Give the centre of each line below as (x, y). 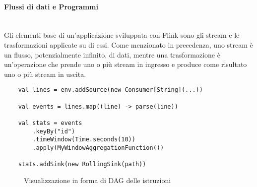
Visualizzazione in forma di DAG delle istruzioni (97, 180)
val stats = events (50, 123)
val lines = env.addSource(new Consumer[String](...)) (110, 90)
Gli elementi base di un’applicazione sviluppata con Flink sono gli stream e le (122, 35)
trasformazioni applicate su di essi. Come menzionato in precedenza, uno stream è (128, 44)
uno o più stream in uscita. (45, 74)
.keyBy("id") (54, 131)
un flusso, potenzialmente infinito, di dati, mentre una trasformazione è (112, 54)
